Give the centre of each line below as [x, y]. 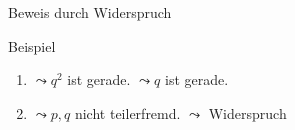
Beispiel [32, 45]
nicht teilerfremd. [127, 112]
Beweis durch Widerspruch [90, 12]
